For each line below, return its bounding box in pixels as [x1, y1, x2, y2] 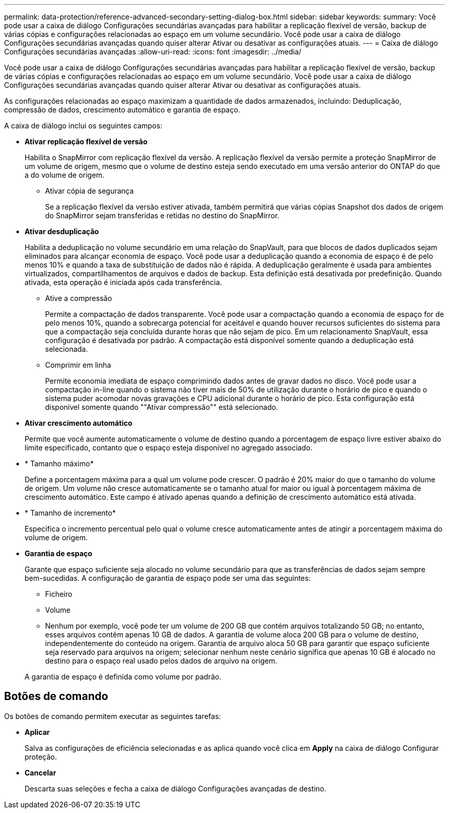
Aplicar [25, 727, 50, 736]
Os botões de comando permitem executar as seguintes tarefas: [4, 711, 221, 721]
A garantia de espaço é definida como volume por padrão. [25, 672, 221, 681]
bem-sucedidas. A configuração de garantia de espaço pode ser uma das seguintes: [25, 574, 311, 582]
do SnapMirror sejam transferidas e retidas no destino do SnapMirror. [45, 211, 279, 220]
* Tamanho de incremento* [25, 508, 116, 517]
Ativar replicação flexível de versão [25, 137, 148, 146]
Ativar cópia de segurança [45, 186, 134, 195]
